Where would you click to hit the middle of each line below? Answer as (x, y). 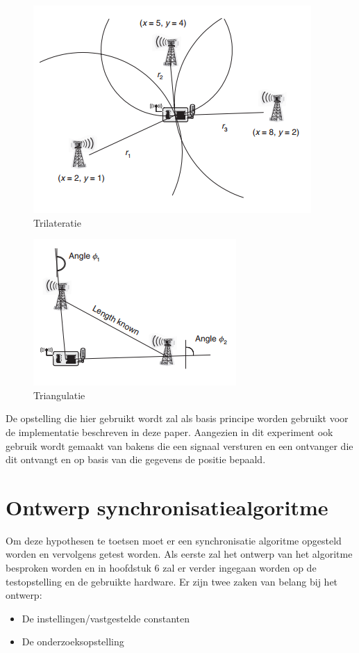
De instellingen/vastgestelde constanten (106, 618)
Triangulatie (59, 395)
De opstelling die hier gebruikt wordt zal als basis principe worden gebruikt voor (177, 418)
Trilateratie (57, 222)
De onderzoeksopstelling (73, 642)
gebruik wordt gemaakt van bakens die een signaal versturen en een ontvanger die (179, 445)
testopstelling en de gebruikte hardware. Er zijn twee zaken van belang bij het (172, 581)
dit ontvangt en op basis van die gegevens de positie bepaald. (136, 459)
